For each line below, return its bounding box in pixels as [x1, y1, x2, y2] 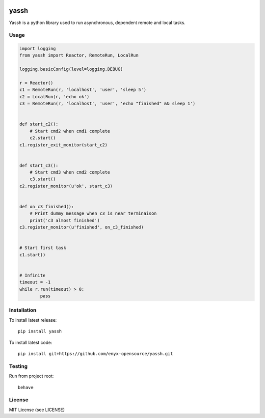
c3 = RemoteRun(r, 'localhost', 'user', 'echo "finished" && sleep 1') [19, 101, 196, 107]
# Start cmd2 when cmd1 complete [29, 128, 110, 134]
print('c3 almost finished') [29, 218, 100, 223]
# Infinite [19, 273, 46, 278]
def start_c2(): [19, 121, 59, 127]
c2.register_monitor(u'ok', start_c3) [19, 183, 113, 189]
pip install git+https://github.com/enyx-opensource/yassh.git [18, 351, 173, 357]
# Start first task [19, 245, 66, 251]
